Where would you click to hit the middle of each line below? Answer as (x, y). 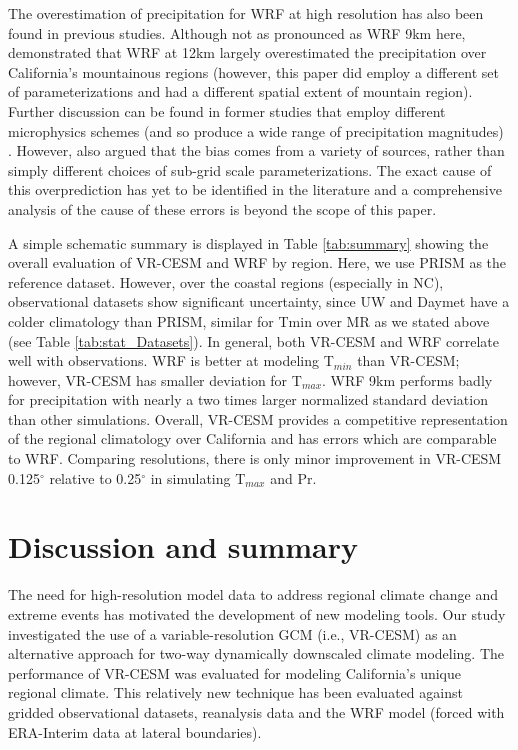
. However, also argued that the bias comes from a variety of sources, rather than (256, 150)
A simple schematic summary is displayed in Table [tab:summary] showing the (248, 242)
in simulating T (198, 477)
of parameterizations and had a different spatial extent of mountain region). (240, 91)
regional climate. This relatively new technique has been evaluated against (235, 692)
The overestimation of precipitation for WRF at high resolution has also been (246, 13)
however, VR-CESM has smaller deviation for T (155, 379)
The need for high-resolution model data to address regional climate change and (253, 594)
